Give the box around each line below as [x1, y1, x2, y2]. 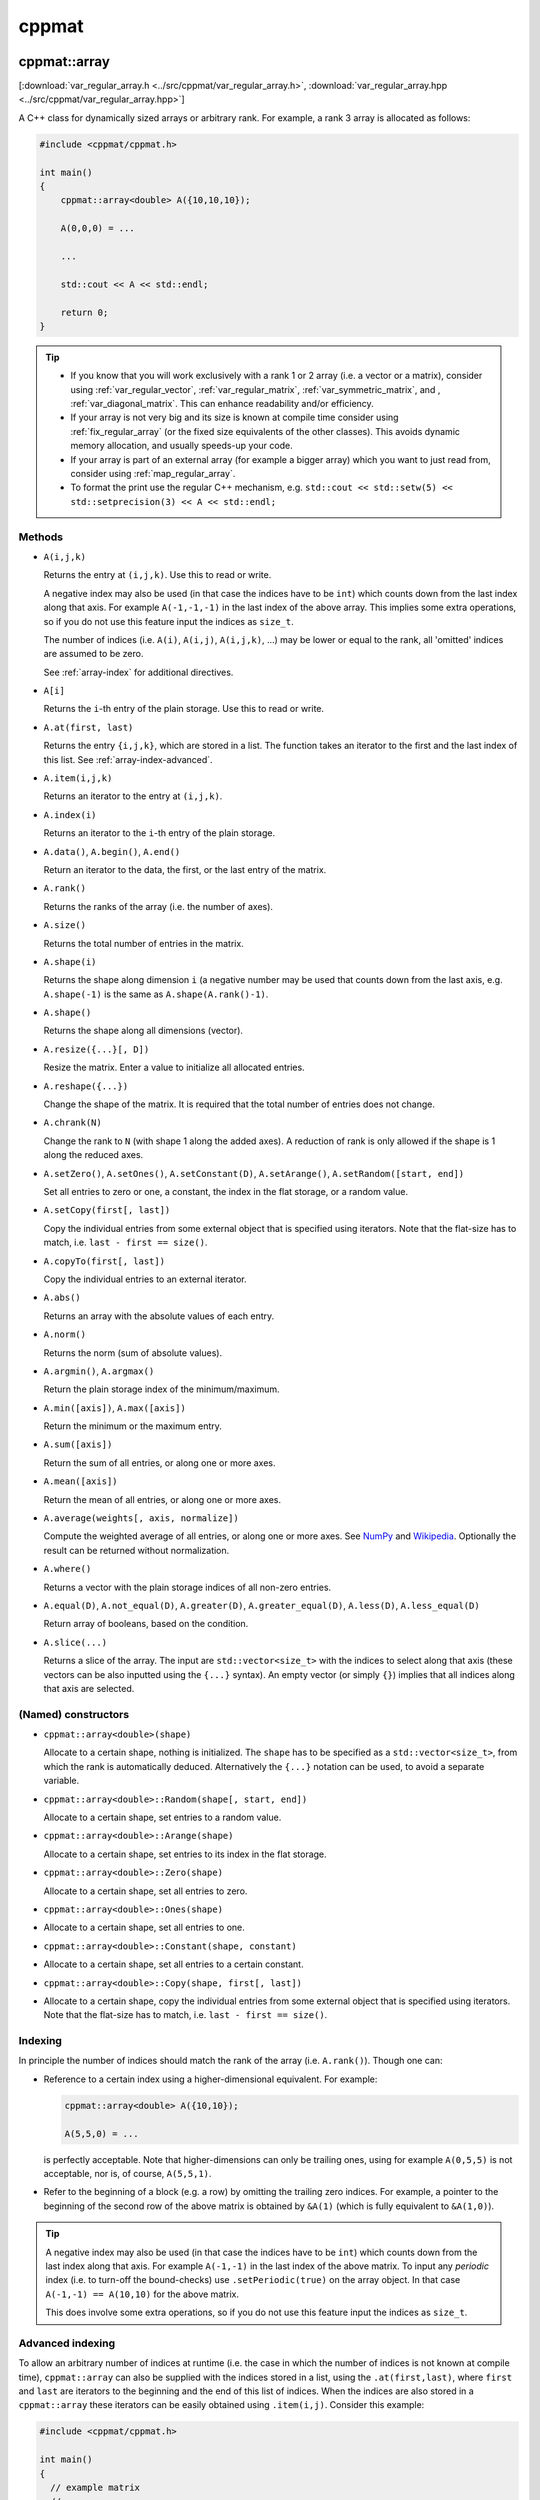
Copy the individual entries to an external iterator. [43, 1273, 247, 1285]
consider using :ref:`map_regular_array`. [70, 468, 236, 480]
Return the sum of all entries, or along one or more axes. [43, 1456, 276, 1469]
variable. [43, 1775, 80, 1787]
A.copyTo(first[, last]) [43, 1255, 165, 1267]
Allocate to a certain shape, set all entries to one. [43, 1921, 245, 1934]
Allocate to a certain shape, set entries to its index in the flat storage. [43, 1848, 327, 1860]
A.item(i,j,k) [43, 773, 113, 784]
